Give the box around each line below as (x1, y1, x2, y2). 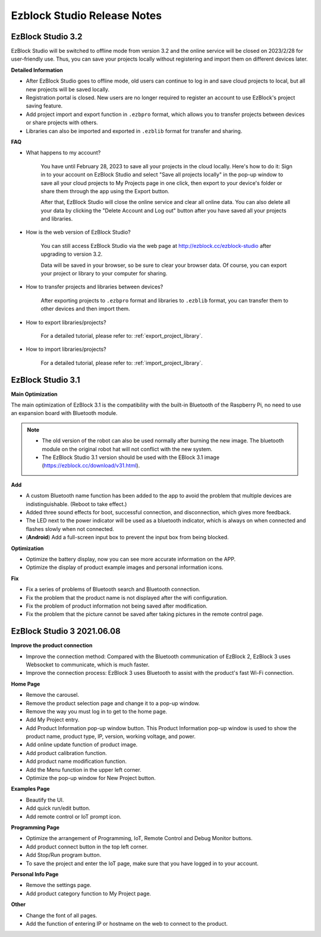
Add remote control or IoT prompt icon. (26, 813, 122, 820)
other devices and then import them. (40, 305, 130, 312)
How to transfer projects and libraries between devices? (26, 283, 163, 291)
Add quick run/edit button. (26, 804, 90, 812)
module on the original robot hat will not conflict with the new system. (42, 445, 213, 452)
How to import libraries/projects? (26, 345, 106, 353)
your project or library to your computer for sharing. (40, 270, 168, 277)
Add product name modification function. (26, 758, 127, 765)
